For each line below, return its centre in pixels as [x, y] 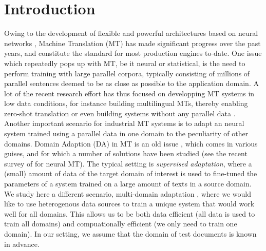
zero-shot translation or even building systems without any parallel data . [120, 113]
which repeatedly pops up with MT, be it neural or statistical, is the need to [125, 63]
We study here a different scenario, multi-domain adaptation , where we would [128, 193]
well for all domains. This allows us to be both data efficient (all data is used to [130, 213]
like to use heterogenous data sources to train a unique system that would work [129, 204]
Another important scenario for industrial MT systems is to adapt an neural [124, 123]
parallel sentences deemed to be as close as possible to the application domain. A [131, 83]
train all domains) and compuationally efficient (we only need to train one [121, 224]
